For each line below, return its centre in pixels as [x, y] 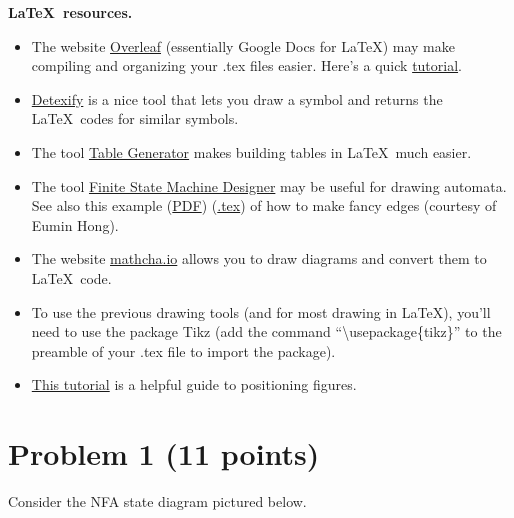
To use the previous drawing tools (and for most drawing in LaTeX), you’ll [261, 311]
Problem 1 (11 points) [164, 453]
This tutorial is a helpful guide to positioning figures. [194, 384]
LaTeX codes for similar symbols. [135, 118]
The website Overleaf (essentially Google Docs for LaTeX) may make [243, 45]
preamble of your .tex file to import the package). [183, 350]
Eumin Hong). [75, 224]
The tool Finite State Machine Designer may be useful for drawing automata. [269, 185]
